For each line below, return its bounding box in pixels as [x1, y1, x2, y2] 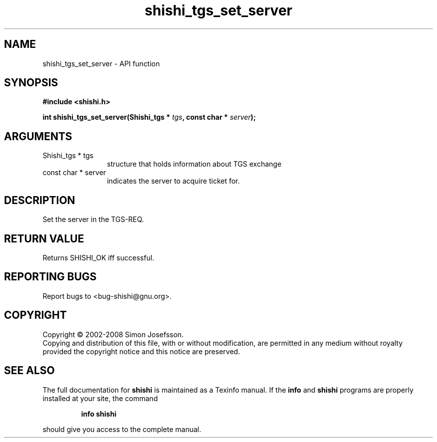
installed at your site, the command [42, 394, 158, 403]
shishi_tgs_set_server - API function [42, 59, 160, 68]
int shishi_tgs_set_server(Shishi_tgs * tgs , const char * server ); [42, 113, 256, 122]
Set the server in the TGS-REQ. [42, 215, 144, 224]
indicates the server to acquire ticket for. [107, 177, 240, 186]
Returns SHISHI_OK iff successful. [42, 253, 155, 262]
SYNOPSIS [4, 76, 58, 89]
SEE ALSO [4, 364, 55, 377]
